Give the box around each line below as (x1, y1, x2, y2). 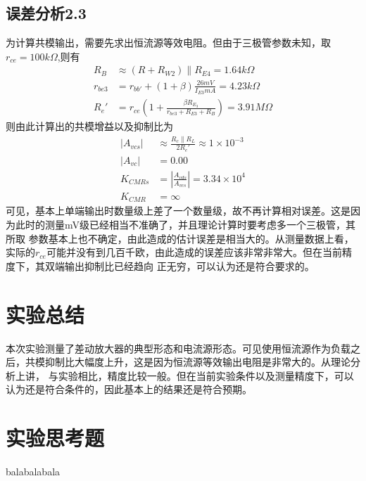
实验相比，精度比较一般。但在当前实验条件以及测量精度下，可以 (58, 368, 354, 383)
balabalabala (6, 464, 61, 479)
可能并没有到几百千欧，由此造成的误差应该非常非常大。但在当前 (46, 245, 342, 259)
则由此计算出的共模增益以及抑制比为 (6, 119, 173, 134)
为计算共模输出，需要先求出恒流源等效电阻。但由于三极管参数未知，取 (6, 35, 331, 50)
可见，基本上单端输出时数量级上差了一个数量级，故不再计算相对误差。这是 (6, 203, 351, 218)
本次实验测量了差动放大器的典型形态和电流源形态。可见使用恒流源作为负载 (6, 340, 351, 355)
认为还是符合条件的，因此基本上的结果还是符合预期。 (6, 382, 252, 397)
